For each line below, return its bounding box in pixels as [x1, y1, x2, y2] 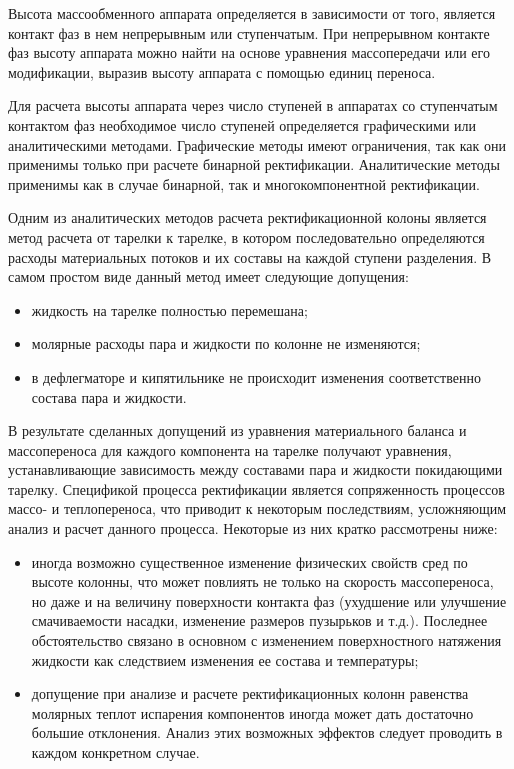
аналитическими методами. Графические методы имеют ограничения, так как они [8, 134, 506, 155]
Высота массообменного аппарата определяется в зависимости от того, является [8, 3, 496, 23]
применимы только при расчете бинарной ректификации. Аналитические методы [8, 154, 500, 175]
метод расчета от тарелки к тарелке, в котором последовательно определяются [8, 226, 485, 247]
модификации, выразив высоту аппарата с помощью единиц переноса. [8, 61, 436, 82]
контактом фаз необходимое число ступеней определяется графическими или [8, 114, 477, 135]
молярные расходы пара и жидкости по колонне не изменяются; [31, 333, 421, 354]
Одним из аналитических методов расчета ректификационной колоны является [8, 207, 487, 228]
